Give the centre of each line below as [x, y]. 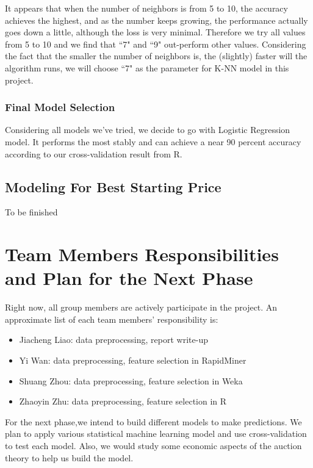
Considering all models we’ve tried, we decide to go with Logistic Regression [148, 130]
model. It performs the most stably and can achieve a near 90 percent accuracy [153, 141]
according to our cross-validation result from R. [94, 153]
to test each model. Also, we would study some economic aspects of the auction [153, 446]
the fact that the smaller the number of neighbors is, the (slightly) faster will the [156, 56]
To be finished [31, 212]
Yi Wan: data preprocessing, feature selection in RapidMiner [133, 360]
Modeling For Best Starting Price [113, 186]
